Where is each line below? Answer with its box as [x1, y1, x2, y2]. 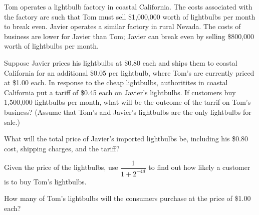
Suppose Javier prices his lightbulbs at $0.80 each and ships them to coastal [4, 57, 237, 68]
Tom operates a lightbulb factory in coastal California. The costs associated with [4, 2, 252, 12]
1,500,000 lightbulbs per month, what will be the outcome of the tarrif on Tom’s [4, 97, 251, 107]
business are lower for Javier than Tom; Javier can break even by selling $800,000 [4, 31, 254, 41]
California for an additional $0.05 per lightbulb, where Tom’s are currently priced [4, 67, 254, 78]
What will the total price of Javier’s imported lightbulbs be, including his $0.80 [4, 133, 248, 144]
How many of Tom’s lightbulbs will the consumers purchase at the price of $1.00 [4, 193, 251, 203]
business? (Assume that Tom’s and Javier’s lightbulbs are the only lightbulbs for [4, 106, 251, 117]
